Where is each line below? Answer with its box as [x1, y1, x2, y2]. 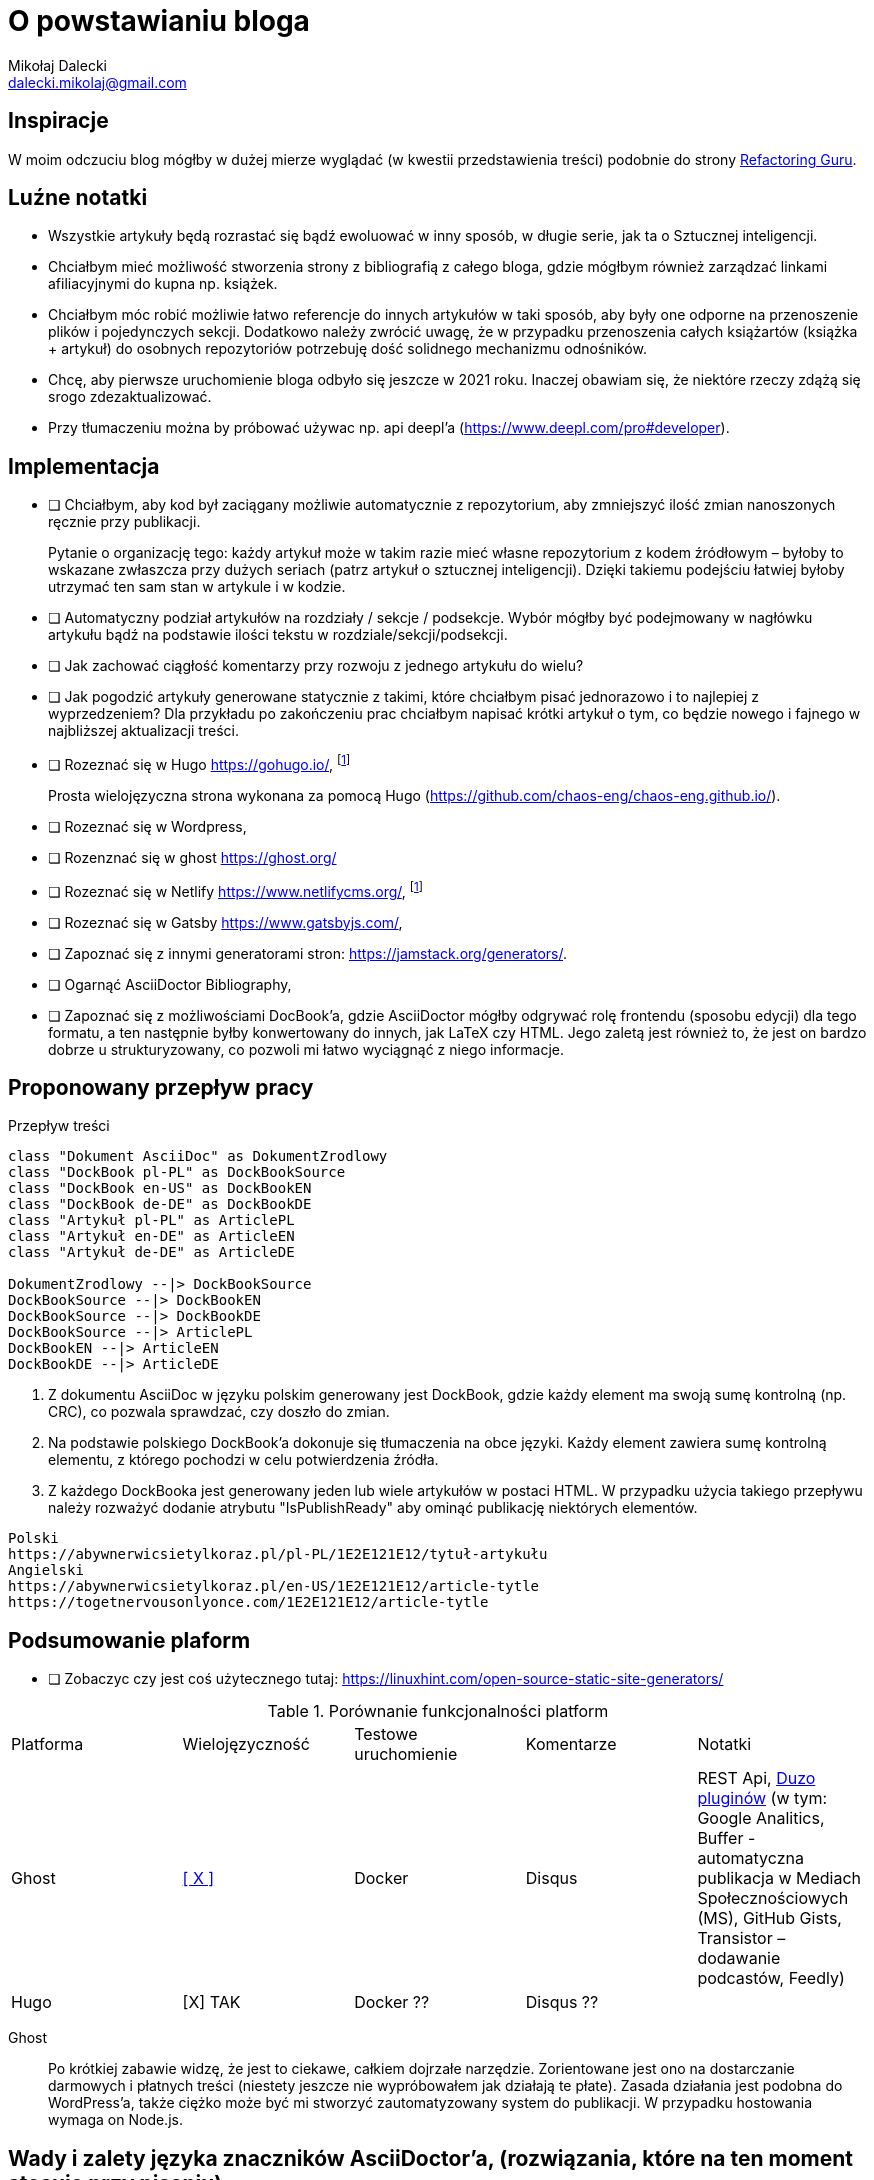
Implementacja [8, 453, 160, 479]
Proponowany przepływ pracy [8, 1075, 314, 1101]
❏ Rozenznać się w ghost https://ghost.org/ [48, 848, 337, 866]
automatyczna [697, 1848, 804, 1869]
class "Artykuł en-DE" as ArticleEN [8, 1228, 295, 1245]
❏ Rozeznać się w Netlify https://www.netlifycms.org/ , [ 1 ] [48, 879, 424, 900]
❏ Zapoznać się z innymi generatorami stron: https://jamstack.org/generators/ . [48, 944, 568, 962]
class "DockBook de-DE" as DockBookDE [8, 1196, 312, 1213]
